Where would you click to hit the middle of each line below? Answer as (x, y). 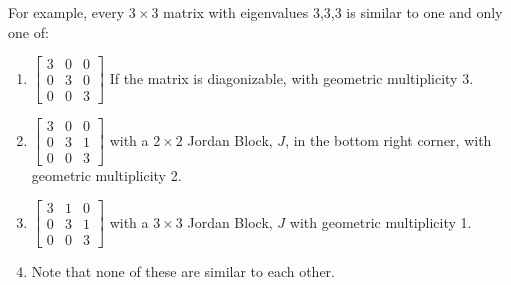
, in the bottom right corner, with (388, 139)
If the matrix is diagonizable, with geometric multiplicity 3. (291, 77)
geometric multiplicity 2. (106, 175)
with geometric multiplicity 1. (380, 221)
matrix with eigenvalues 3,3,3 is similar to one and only (333, 12)
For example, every (66, 12)
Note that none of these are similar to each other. (183, 271)
